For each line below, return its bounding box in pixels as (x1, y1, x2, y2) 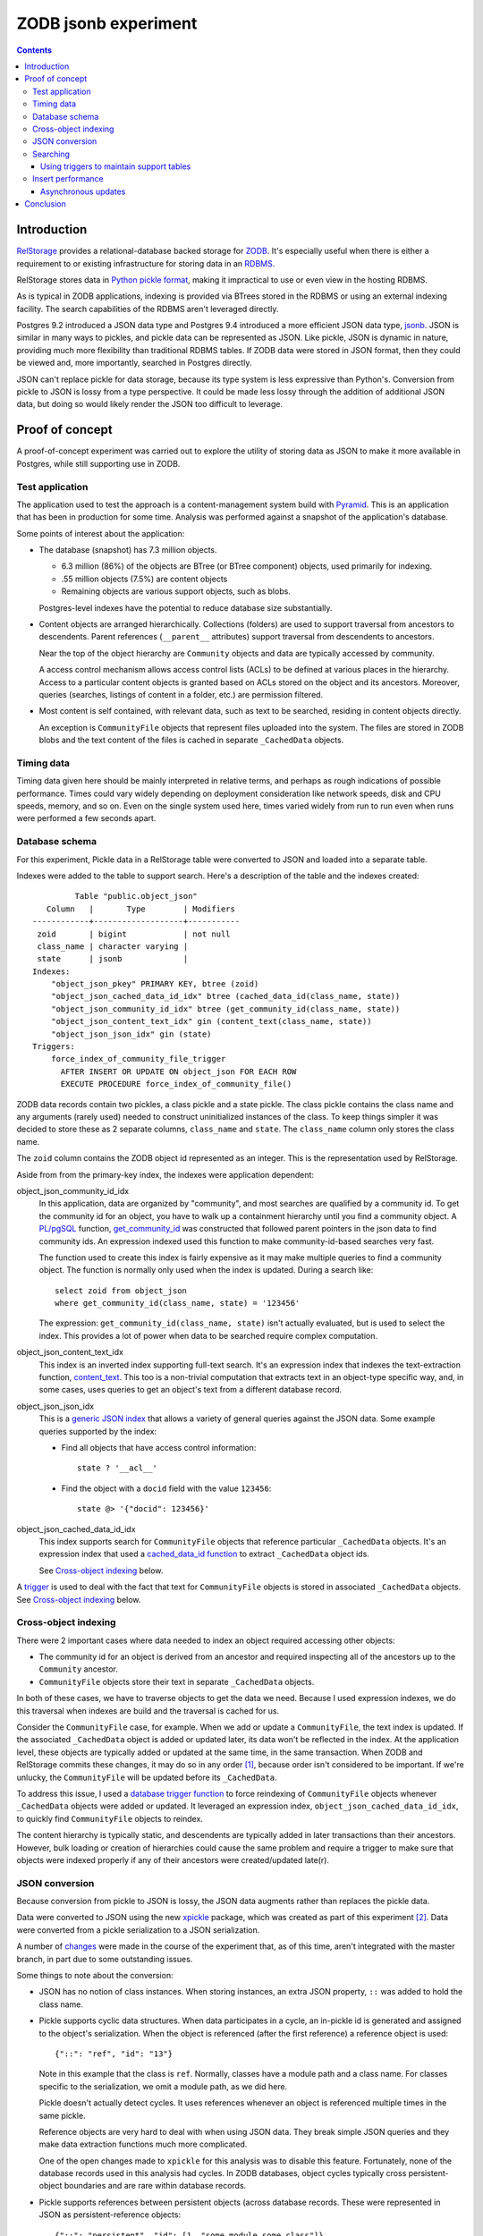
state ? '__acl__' (77, 1463, 158, 1473)
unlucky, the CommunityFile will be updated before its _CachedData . (16, 1772, 277, 1783)
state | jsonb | (37, 953, 189, 964)
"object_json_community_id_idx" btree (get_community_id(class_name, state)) (50, 1004, 401, 1014)
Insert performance (32, 174, 105, 184)
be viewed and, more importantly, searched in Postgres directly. (16, 358, 252, 368)
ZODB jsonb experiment (16, 13, 198, 33)
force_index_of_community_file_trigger (50, 1054, 226, 1064)
